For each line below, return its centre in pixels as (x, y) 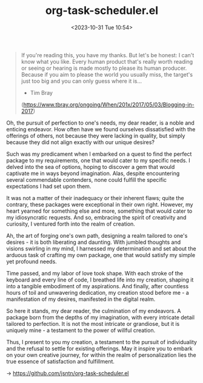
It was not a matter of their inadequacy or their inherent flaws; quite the (95, 198)
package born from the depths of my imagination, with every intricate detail (101, 317)
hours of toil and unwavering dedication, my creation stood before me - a (98, 292)
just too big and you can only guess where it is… (82, 81)
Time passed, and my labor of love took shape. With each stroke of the (95, 273)
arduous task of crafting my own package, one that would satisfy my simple (101, 255)
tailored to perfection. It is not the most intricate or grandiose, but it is (93, 323)
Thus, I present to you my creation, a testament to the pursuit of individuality (101, 342)
